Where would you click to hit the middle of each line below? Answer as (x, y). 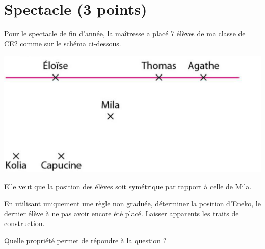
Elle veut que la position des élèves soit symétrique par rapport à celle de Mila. (128, 186)
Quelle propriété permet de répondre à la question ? (85, 240)
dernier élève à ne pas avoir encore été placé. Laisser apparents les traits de (122, 213)
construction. (24, 223)
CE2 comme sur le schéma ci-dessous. (63, 43)
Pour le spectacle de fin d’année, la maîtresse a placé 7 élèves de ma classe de (125, 33)
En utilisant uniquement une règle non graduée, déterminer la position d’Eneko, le (132, 203)
